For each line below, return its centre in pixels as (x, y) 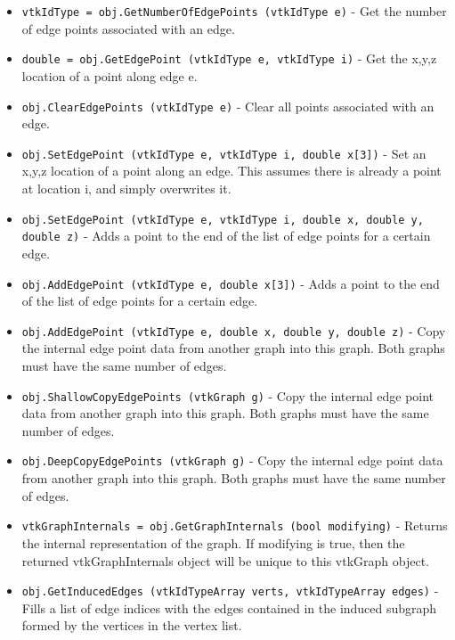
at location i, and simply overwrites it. (126, 188)
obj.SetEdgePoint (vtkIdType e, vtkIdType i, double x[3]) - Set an (224, 153)
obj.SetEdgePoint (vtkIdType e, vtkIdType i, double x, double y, (223, 220)
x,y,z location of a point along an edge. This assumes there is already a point (232, 171)
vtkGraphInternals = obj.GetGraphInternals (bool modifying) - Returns (235, 525)
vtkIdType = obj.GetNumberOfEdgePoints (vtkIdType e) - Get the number (234, 11)
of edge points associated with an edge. (128, 28)
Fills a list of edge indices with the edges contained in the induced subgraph (229, 607)
